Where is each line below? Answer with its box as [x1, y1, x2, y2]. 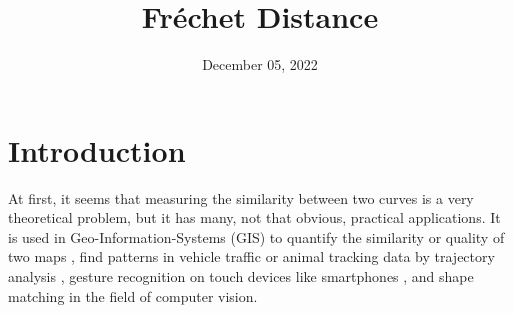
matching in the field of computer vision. [8, 285, 258, 306]
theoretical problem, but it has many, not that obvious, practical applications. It [8, 207, 501, 228]
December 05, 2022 [202, 54, 318, 75]
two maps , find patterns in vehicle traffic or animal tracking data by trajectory [8, 246, 495, 267]
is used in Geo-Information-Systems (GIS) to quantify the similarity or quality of [8, 226, 505, 247]
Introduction [8, 129, 186, 170]
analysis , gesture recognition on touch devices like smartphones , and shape [8, 266, 474, 287]
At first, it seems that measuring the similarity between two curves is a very [8, 187, 474, 208]
